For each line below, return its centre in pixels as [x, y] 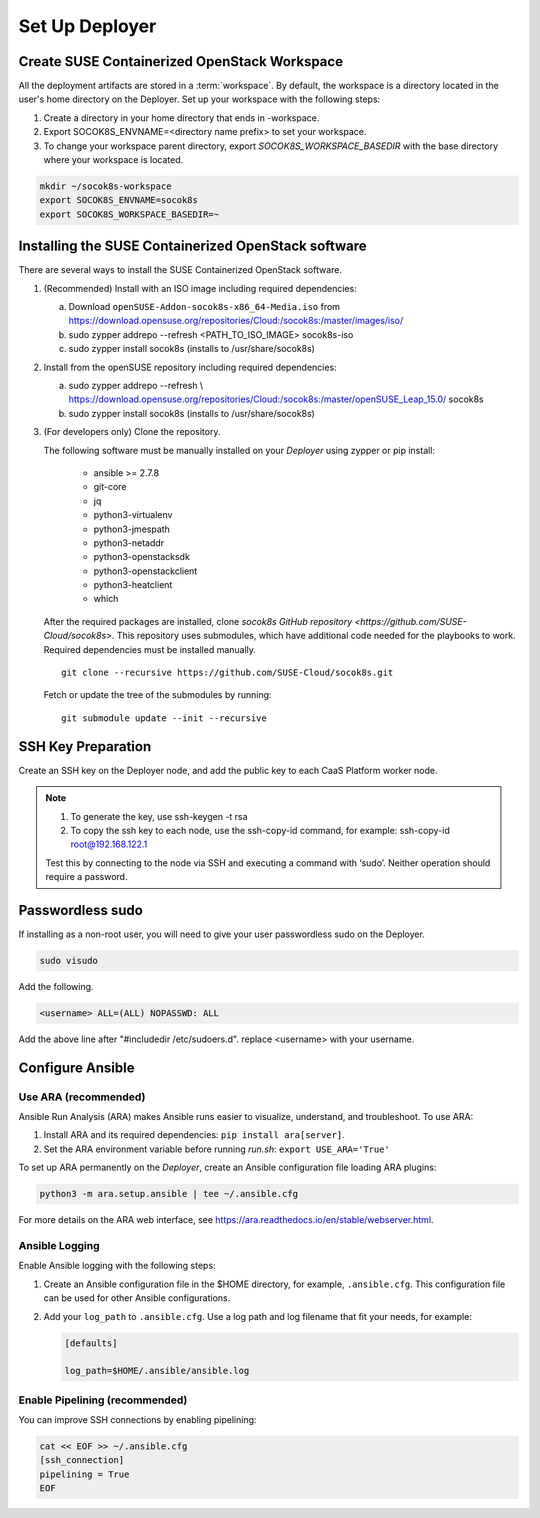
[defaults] [91, 1343]
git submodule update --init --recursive [164, 718]
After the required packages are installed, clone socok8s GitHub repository [198, 621]
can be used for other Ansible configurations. [137, 1298]
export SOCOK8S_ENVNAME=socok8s [119, 200]
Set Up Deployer [87, 26]
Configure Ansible [76, 1067]
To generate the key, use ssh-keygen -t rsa [159, 816]
